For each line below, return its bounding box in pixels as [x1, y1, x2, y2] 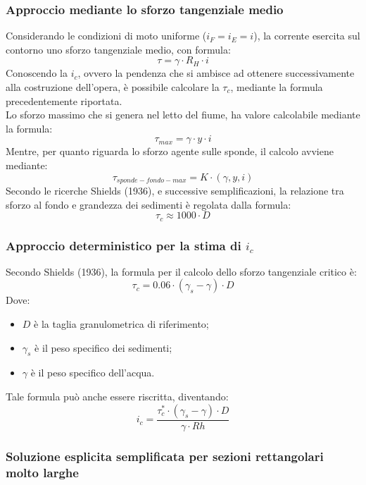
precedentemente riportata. [6, 93, 122, 108]
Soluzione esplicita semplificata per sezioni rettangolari [6, 447, 324, 465]
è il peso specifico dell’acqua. [30, 365, 155, 380]
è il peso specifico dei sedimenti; [34, 340, 172, 355]
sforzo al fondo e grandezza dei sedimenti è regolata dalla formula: [6, 197, 291, 211]
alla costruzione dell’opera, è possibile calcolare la [6, 80, 220, 94]
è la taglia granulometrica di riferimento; [34, 317, 209, 331]
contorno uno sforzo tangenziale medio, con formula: [6, 42, 231, 56]
